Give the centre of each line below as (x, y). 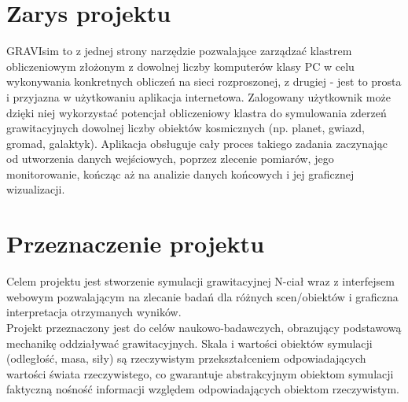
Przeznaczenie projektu (136, 243)
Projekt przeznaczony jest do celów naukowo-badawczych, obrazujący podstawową (204, 327)
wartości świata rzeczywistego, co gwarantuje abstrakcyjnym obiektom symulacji (200, 373)
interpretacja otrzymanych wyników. (94, 312)
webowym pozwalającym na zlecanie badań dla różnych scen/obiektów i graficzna (202, 296)
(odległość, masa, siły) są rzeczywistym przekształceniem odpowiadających (186, 358)
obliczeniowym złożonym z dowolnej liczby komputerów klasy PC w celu (180, 66)
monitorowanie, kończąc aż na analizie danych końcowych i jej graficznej (180, 173)
